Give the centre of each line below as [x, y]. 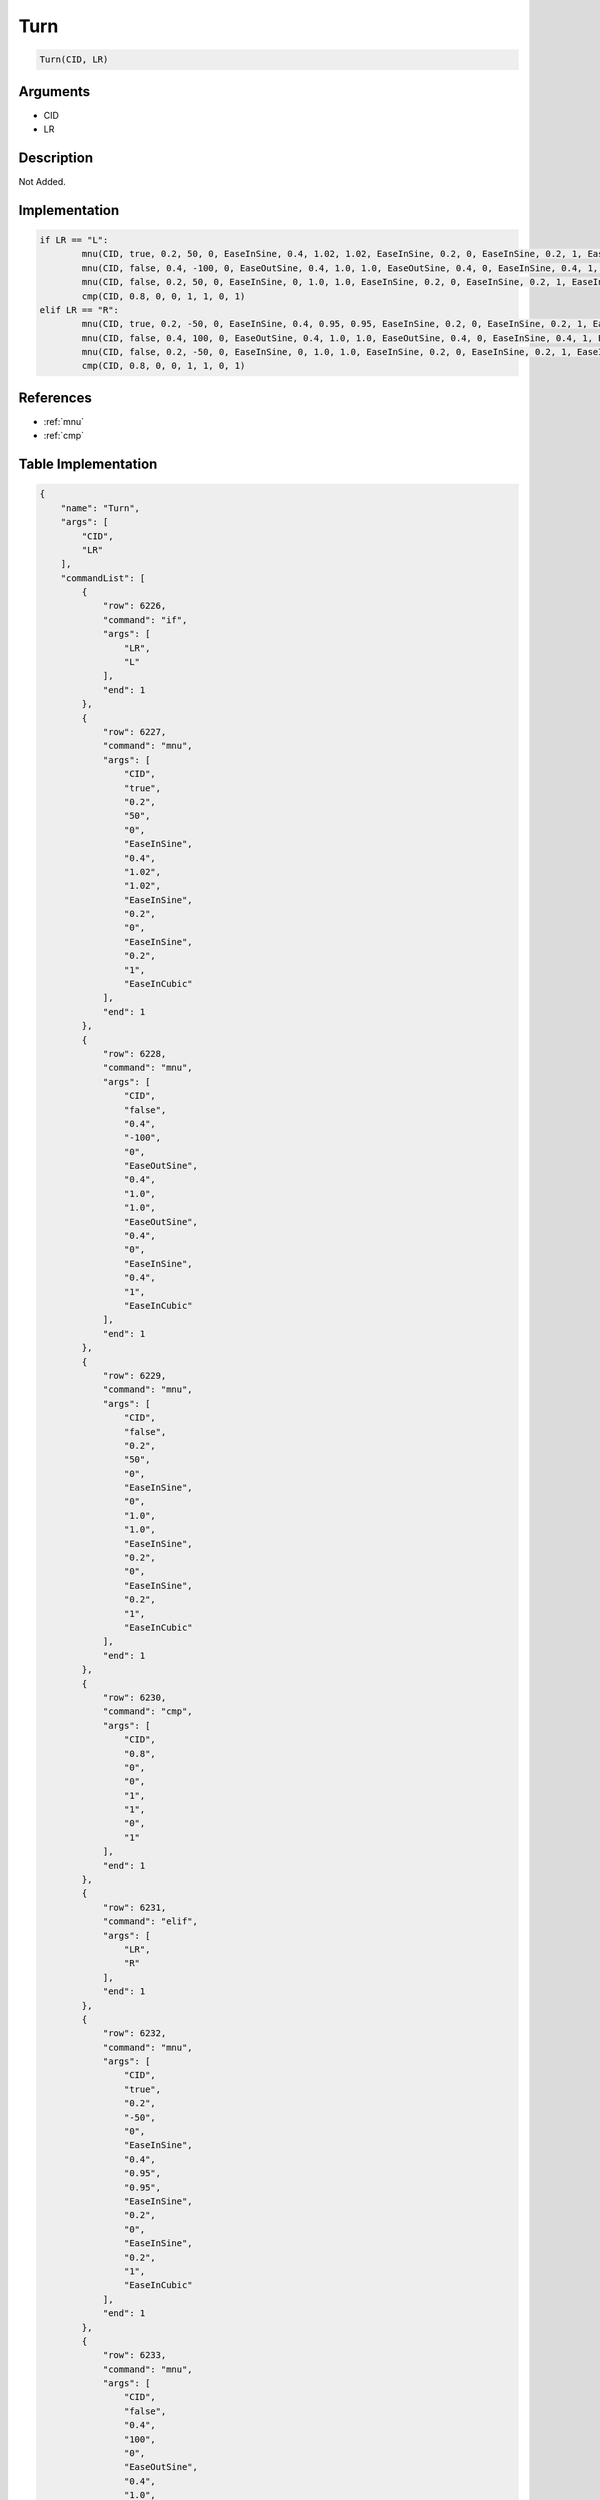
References [55, 397]
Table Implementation [88, 464]
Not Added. [42, 181]
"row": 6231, [134, 1907]
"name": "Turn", [100, 508]
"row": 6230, [134, 1697]
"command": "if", [145, 619]
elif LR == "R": [79, 309]
